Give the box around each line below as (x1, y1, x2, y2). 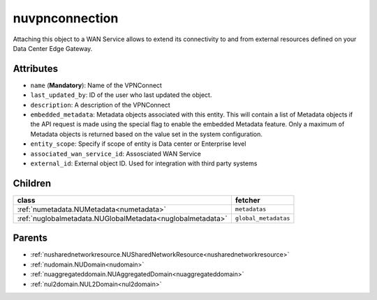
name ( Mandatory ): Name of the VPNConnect (30, 81, 162, 89)
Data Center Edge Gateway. (13, 44, 93, 52)
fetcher (235, 195, 261, 205)
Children (13, 177, 52, 189)
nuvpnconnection (13, 10, 119, 26)
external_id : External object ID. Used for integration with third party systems (30, 159, 258, 167)
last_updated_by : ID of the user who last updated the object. (30, 91, 212, 99)
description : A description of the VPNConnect (30, 100, 170, 109)
